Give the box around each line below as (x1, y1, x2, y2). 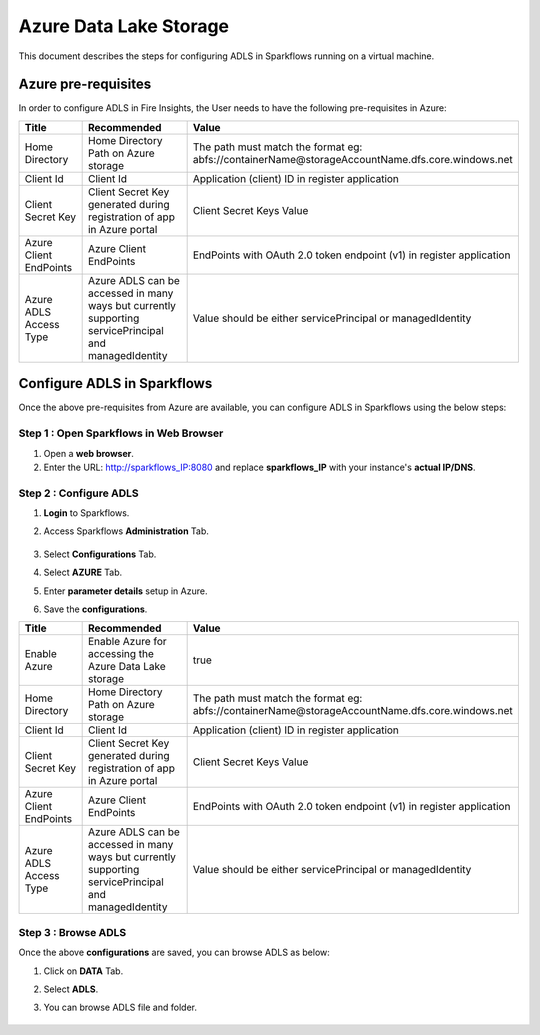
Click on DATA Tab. (43, 965, 124, 977)
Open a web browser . (43, 447, 135, 459)
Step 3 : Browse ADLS (18, 925, 127, 939)
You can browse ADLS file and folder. (43, 1001, 197, 1014)
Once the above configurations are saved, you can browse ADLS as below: (18, 946, 330, 959)
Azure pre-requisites (18, 76, 152, 93)
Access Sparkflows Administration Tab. (43, 525, 210, 537)
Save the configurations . (43, 603, 148, 615)
